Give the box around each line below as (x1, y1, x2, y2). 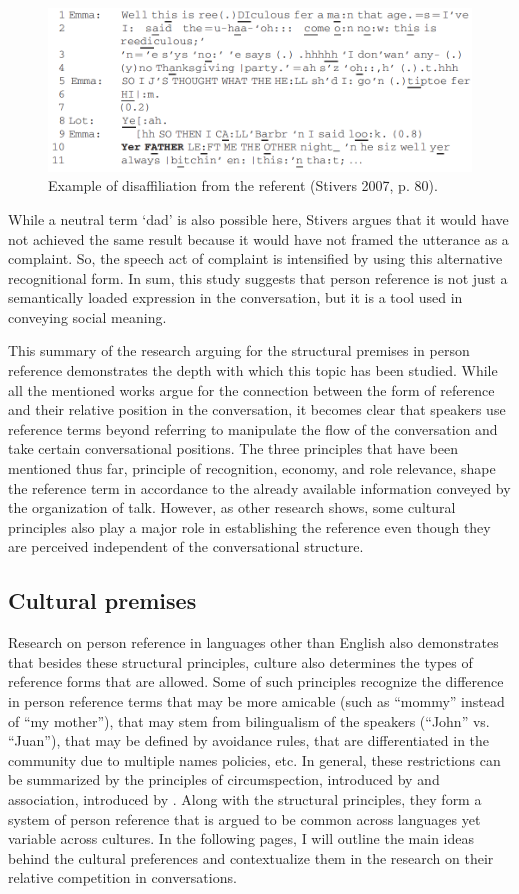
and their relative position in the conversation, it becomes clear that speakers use (8, 399, 506, 420)
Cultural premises (8, 585, 197, 616)
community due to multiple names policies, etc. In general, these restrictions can (8, 749, 501, 770)
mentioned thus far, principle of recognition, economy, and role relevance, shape (8, 458, 496, 479)
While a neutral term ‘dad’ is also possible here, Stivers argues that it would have (8, 208, 509, 229)
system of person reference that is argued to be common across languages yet (8, 808, 481, 829)
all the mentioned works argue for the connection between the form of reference (8, 379, 495, 400)
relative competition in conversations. (8, 867, 237, 888)
